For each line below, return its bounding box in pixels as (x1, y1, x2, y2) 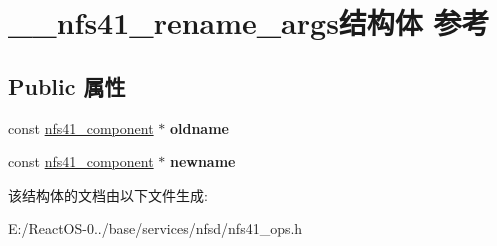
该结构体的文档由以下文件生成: (8, 184, 208, 205)
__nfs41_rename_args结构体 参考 (8, 2, 490, 43)
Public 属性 (8, 70, 126, 101)
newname (169, 151, 236, 172)
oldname (169, 117, 229, 138)
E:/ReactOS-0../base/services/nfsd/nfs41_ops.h (8, 218, 303, 239)
